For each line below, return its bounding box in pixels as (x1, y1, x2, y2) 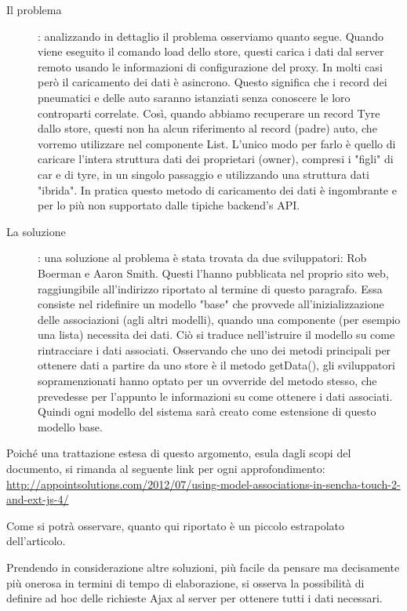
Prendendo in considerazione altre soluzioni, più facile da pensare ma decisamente (6, 559, 400, 575)
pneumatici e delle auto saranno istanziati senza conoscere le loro (38, 89, 351, 105)
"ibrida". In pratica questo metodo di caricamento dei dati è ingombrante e (38, 181, 397, 198)
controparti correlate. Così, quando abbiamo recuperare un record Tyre (38, 104, 380, 121)
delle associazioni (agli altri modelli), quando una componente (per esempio (38, 311, 401, 327)
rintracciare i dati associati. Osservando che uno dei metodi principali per (38, 341, 391, 358)
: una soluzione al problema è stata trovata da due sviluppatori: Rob (38, 249, 367, 266)
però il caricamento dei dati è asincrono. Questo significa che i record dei (38, 74, 387, 90)
